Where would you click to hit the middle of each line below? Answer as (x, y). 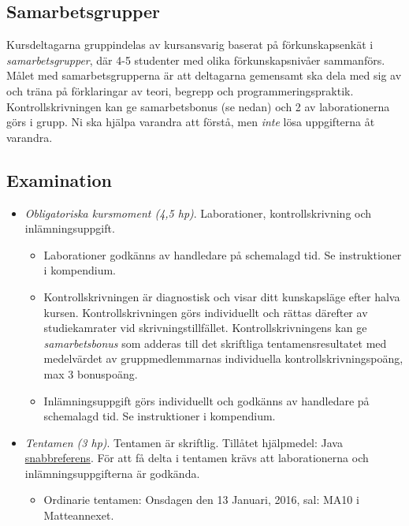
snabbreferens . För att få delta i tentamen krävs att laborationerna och (197, 458)
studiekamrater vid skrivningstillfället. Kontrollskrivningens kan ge (205, 328)
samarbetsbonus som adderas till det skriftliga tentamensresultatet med (215, 343)
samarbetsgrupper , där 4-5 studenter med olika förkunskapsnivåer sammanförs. (196, 60)
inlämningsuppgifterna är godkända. (112, 473)
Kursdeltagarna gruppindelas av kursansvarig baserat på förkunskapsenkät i (190, 45)
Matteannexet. (79, 515)
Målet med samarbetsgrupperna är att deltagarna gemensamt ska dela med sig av (204, 75)
